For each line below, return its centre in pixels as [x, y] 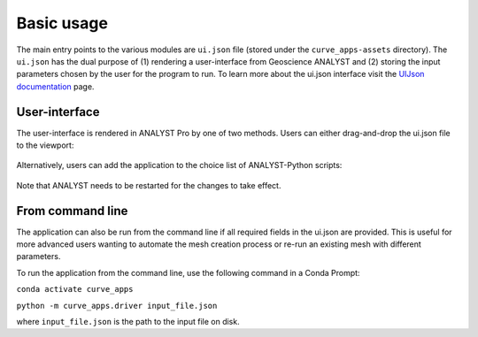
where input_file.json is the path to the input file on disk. [128, 322]
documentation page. [55, 86]
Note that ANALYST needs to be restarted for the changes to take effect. [149, 185]
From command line [72, 211]
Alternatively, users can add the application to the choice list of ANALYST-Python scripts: [179, 165]
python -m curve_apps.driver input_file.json [117, 306]
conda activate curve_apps [75, 289]
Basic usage [62, 23]
